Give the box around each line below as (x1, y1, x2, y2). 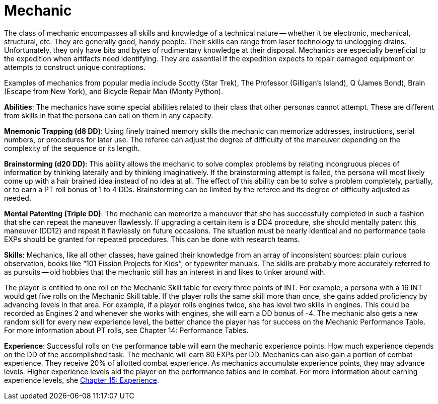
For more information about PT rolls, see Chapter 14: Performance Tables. (4, 326, 249, 335)
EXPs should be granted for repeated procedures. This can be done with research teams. (4, 234, 300, 244)
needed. (4, 193, 31, 202)
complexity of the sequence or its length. (4, 143, 140, 152)
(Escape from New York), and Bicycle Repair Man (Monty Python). (4, 87, 223, 96)
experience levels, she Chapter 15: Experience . (4, 375, 160, 384)
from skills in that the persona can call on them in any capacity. (4, 111, 213, 120)
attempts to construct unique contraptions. (4, 62, 146, 71)
